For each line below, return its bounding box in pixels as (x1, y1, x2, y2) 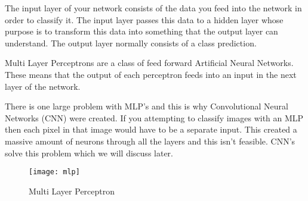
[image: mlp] (29, 168, 80, 177)
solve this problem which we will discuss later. (5, 146, 173, 159)
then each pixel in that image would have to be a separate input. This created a (5, 123, 297, 136)
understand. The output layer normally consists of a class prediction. (5, 36, 257, 49)
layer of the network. (5, 80, 81, 92)
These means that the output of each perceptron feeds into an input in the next (5, 68, 297, 80)
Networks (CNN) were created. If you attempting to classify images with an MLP (5, 111, 304, 124)
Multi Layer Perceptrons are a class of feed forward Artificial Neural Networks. (5, 56, 294, 69)
